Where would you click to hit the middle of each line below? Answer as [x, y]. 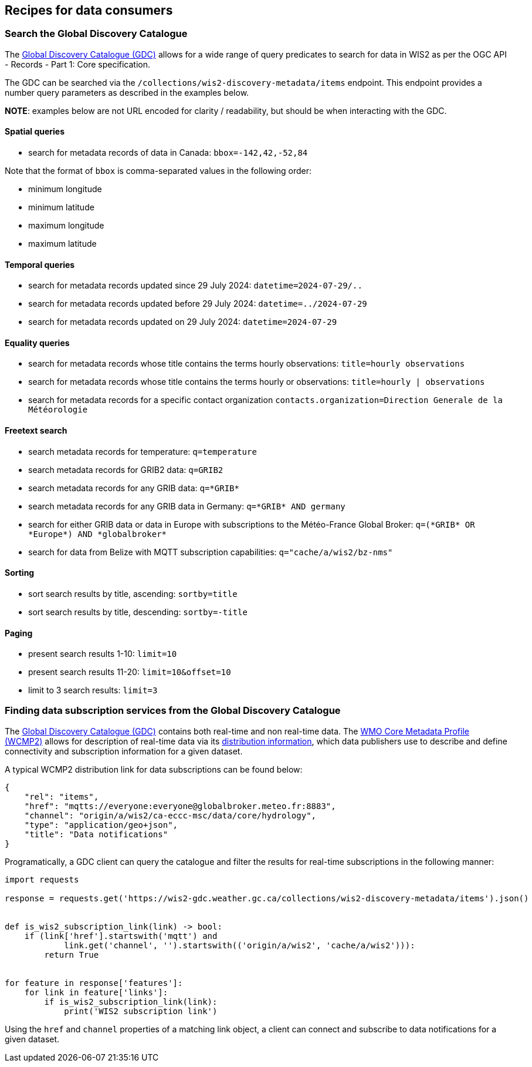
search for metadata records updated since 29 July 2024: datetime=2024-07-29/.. [195, 286]
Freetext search [36, 431]
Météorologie [58, 410]
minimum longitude [65, 189]
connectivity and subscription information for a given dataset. [124, 751]
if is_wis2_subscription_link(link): [131, 1001]
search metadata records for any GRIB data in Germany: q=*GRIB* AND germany [187, 506]
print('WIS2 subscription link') [141, 1011]
